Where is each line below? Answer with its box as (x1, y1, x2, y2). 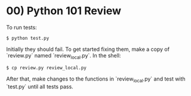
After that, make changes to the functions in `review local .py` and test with (6, 75, 186, 84)
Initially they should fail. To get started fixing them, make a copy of (6, 46, 170, 53)
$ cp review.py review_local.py (6, 65, 87, 71)
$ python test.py (6, 35, 50, 41)
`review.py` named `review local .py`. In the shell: (6, 52, 121, 60)
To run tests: (6, 24, 37, 31)
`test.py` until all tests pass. (6, 83, 73, 90)
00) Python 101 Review (6, 4, 121, 18)
